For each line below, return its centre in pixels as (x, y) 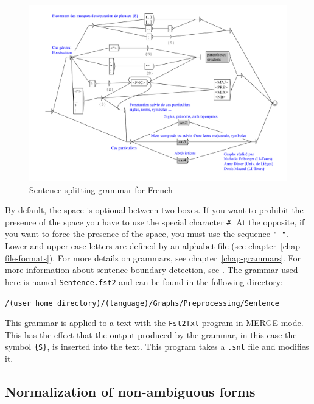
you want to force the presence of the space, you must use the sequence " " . (147, 234)
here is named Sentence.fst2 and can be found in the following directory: (144, 281)
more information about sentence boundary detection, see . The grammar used (152, 270)
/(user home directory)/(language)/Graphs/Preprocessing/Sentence (142, 303)
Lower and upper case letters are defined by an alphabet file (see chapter (141, 246)
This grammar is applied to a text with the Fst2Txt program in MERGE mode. (154, 323)
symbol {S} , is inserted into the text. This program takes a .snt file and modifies (157, 346)
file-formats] (27, 257)
